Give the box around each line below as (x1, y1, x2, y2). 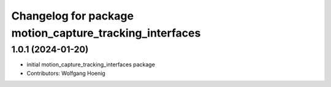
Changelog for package (11, 9, 134, 23)
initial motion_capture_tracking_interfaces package (26, 61, 156, 68)
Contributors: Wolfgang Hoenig (26, 69, 105, 77)
